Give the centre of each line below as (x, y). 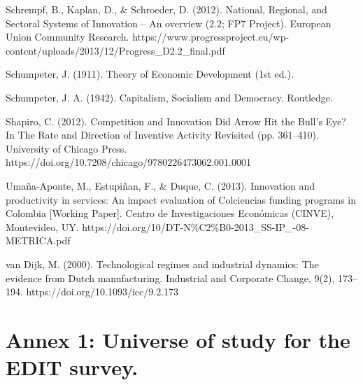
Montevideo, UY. (42, 226)
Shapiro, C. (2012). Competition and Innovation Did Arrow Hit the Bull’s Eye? (176, 121)
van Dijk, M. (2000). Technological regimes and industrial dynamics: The (162, 264)
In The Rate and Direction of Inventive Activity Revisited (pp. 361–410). (162, 135)
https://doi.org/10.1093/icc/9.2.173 (102, 292)
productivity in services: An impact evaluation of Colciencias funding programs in (181, 199)
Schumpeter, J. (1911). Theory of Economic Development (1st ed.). (150, 74)
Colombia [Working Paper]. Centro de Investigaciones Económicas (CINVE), (170, 213)
